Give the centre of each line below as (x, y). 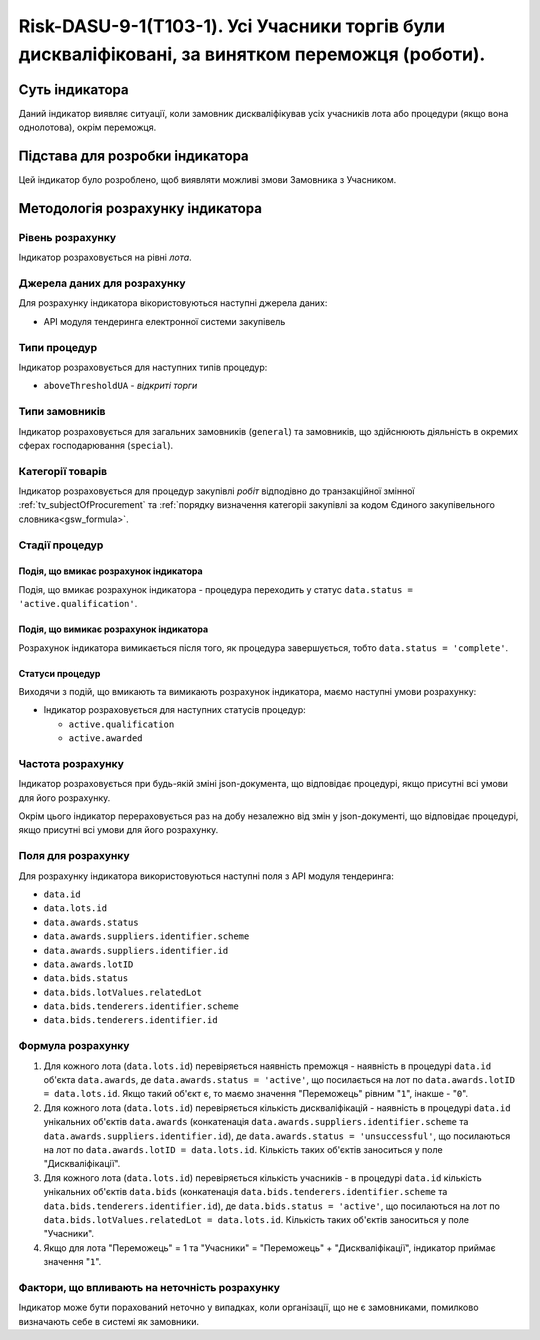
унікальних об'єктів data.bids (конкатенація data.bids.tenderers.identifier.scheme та (245, 1192)
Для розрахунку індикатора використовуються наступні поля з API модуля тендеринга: (206, 876)
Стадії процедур (61, 545)
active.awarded (106, 738)
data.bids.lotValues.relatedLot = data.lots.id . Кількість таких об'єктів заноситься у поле (256, 1219)
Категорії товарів (63, 471)
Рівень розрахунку (67, 237)
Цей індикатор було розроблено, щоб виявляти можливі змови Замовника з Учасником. (207, 180)
